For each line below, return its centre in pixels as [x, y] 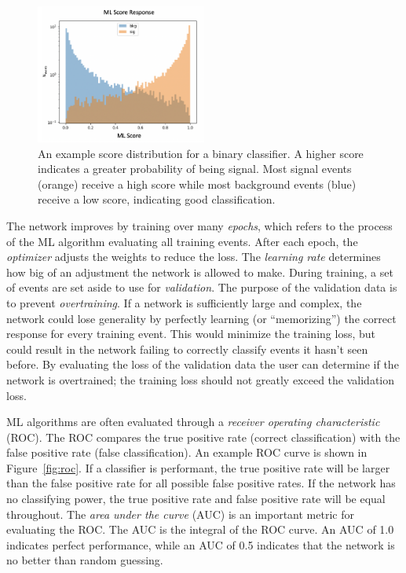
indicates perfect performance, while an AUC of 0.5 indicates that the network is [201, 544]
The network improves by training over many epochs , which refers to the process [199, 225]
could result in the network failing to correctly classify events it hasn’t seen [187, 349]
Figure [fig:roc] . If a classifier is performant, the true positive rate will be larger [198, 467]
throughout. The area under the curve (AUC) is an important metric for [180, 514]
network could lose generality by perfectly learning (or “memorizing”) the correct [201, 318]
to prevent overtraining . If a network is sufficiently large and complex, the [184, 302]
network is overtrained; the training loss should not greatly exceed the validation [201, 379]
